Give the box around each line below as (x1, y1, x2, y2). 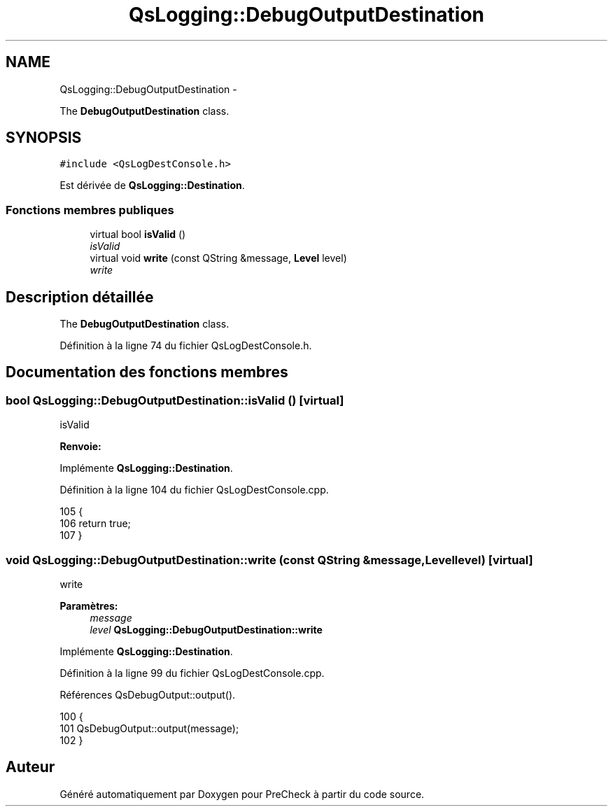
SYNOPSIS (6, 129, 82, 147)
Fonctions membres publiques (6, 202, 174, 217)
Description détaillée (6, 288, 154, 306)
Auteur (6, 758, 55, 776)
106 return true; (59, 517, 131, 530)
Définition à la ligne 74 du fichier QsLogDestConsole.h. (59, 339, 312, 352)
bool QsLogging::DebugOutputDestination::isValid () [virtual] (6, 393, 344, 407)
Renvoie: (59, 440, 101, 453)
